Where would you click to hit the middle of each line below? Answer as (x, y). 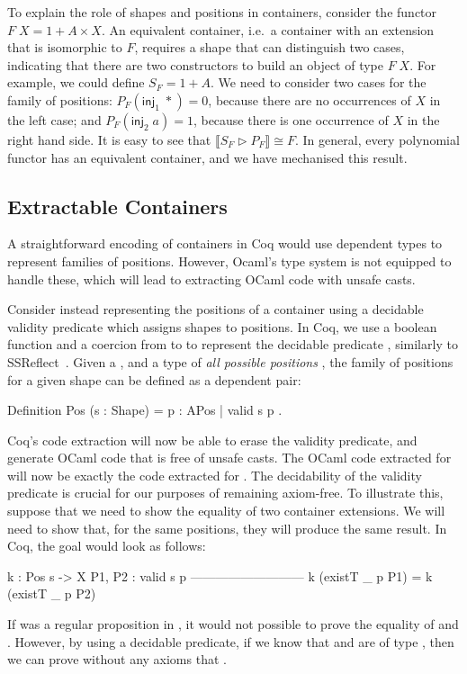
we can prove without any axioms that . (117, 659)
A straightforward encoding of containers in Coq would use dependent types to (225, 243)
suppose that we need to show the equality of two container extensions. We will (226, 511)
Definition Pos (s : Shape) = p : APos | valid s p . (145, 410)
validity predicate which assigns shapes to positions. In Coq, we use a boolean (222, 326)
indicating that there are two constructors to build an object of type (195, 64)
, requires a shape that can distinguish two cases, (269, 47)
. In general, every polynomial (377, 139)
